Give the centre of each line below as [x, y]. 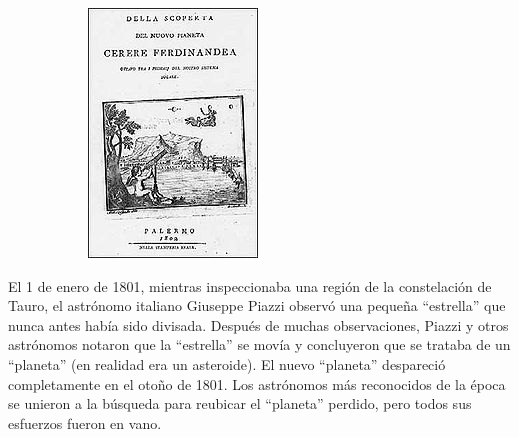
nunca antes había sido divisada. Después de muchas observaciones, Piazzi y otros [258, 324]
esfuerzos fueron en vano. [85, 422]
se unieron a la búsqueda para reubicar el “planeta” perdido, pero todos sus [240, 403]
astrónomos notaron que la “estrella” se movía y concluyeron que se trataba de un [259, 344]
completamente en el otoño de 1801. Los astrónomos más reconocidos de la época [257, 383]
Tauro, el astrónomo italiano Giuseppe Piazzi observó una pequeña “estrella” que [257, 305]
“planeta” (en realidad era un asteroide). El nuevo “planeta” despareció [227, 363]
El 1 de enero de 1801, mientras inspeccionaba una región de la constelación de [250, 285]
